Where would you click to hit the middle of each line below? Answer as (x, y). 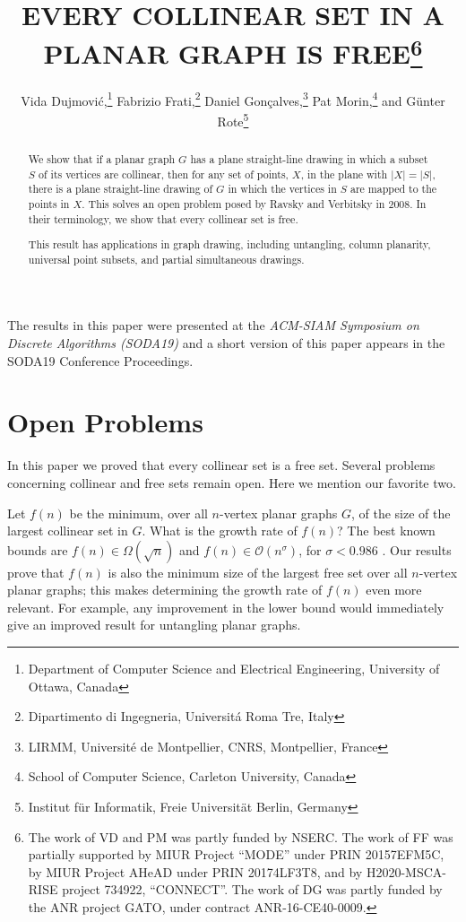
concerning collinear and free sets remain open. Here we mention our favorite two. (232, 482)
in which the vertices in (282, 189)
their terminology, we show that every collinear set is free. (163, 218)
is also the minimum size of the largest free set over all (258, 572)
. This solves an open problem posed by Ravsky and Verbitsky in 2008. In (254, 203)
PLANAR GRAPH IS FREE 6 (233, 52)
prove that (36, 572)
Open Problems (105, 422)
